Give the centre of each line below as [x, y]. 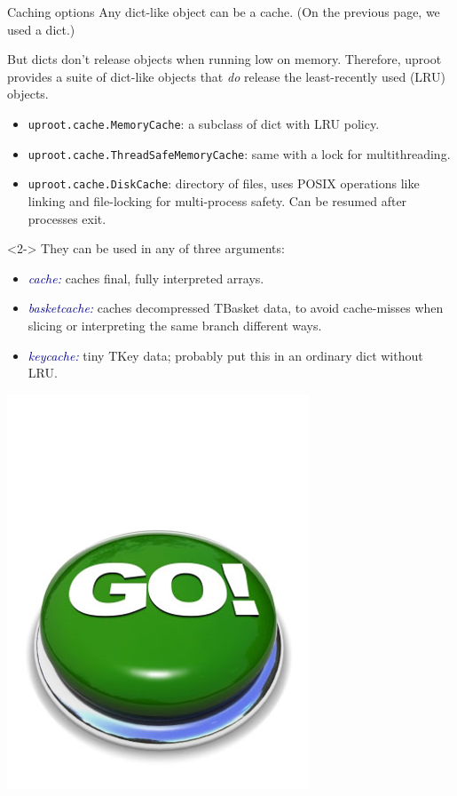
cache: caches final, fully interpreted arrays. [146, 278]
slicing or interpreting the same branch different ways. [175, 325]
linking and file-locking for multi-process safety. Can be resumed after [217, 200]
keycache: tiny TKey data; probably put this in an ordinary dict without [225, 355]
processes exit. [67, 218]
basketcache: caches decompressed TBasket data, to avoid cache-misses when [236, 308]
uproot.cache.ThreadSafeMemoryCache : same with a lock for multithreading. [239, 153]
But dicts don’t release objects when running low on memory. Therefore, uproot [225, 59]
